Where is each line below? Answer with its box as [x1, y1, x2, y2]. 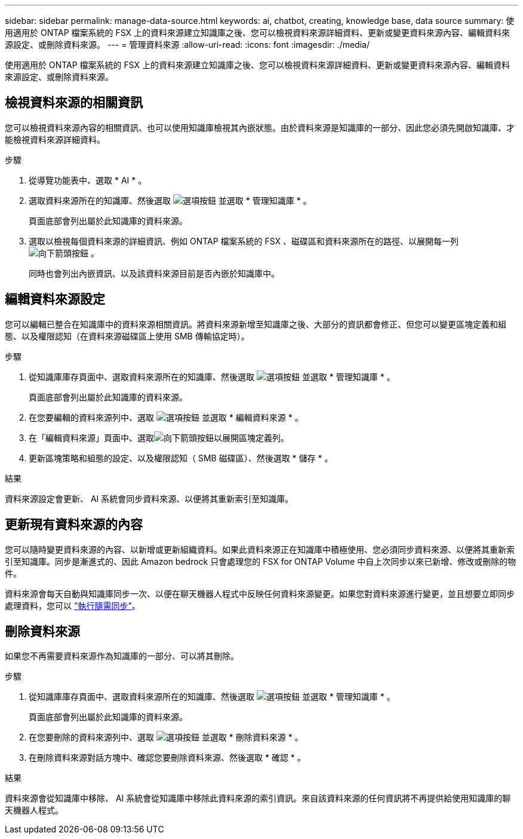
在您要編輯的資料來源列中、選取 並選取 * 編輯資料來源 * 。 [29, 412, 303, 422]
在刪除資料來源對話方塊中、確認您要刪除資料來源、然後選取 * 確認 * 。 [29, 752, 306, 763]
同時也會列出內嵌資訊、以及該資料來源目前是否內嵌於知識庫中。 [29, 268, 279, 278]
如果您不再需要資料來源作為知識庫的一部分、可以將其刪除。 [5, 651, 239, 662]
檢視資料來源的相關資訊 [5, 95, 143, 111]
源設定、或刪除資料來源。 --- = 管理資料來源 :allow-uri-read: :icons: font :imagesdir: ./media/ [5, 39, 370, 50]
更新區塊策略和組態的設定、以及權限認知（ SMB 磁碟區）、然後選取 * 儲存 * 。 [29, 452, 333, 463]
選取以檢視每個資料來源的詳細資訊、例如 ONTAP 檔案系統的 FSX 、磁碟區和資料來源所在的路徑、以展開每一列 [29, 235, 459, 246]
